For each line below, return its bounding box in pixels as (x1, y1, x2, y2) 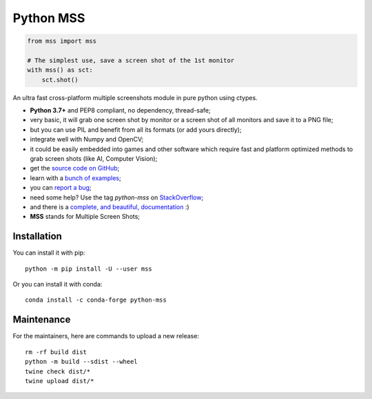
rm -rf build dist (25, 348, 87, 356)
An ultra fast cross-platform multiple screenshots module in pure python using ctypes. (12, 93, 258, 101)
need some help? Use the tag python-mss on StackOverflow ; (30, 193, 204, 202)
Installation (12, 231, 62, 242)
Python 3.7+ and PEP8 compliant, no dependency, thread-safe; (30, 106, 211, 115)
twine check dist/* (25, 367, 91, 376)
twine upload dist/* (25, 377, 94, 385)
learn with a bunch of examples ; (30, 173, 121, 182)
